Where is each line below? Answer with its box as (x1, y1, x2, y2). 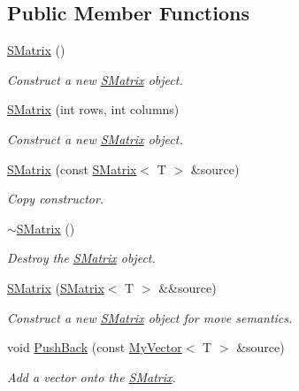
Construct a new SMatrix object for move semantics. (7, 308, 293, 326)
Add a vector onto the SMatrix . (7, 367, 176, 386)
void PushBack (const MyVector (7, 338, 182, 356)
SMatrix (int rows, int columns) (7, 100, 180, 119)
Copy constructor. (7, 189, 104, 208)
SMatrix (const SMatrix (7, 159, 137, 178)
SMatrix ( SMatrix (7, 278, 104, 296)
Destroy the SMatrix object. (7, 249, 156, 267)
